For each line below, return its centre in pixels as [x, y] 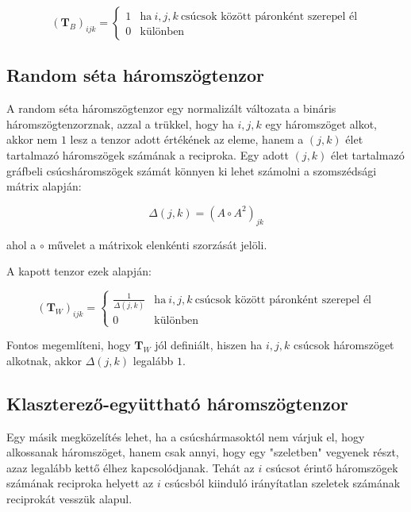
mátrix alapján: [44, 186]
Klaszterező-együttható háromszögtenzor [178, 403]
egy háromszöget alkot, [321, 123]
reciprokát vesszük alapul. [69, 498]
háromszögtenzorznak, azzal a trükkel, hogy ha [120, 123]
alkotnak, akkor [44, 360]
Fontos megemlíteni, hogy [69, 345]
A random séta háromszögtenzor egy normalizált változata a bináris [171, 108]
